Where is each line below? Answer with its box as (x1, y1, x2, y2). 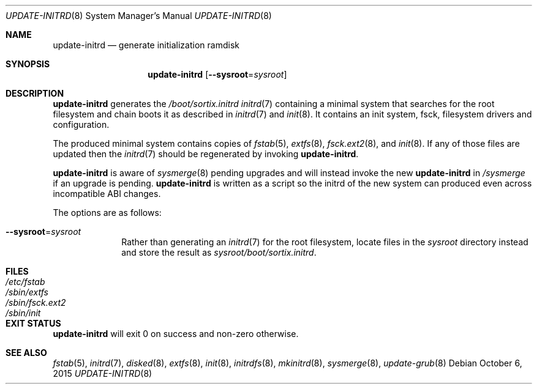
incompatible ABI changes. (53, 188, 161, 199)
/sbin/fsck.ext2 (6, 297, 66, 308)
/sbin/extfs (6, 287, 48, 297)
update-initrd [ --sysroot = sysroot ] (148, 69, 287, 80)
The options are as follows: (53, 207, 162, 218)
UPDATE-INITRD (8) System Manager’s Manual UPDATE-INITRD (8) (6, 10, 272, 21)
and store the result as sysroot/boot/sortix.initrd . (121, 247, 317, 257)
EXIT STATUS (6, 318, 61, 328)
